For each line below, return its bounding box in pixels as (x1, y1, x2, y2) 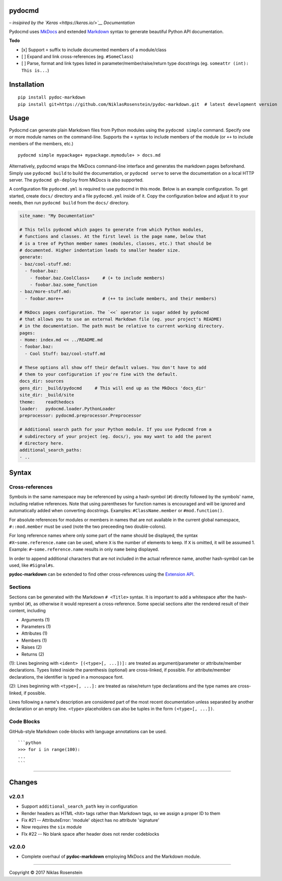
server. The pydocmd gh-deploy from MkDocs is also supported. (9, 177, 144, 183)
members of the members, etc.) (9, 141, 74, 147)
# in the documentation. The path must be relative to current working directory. (19, 323, 225, 329)
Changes (9, 778, 38, 786)
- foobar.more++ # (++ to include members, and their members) (25, 295, 217, 301)
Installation (9, 80, 44, 89)
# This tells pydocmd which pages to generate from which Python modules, (19, 227, 204, 232)
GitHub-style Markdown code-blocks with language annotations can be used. (9, 728, 167, 734)
